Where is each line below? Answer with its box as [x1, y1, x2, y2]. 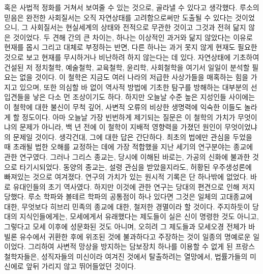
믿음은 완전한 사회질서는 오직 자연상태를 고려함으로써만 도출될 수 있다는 [4, 12, 233, 22]
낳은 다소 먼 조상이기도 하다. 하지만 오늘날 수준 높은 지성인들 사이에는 [33, 92, 255, 102]
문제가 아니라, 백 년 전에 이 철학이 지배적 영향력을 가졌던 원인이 [19, 121, 222, 132]
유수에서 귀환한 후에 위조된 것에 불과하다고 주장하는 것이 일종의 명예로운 [19, 231, 251, 241]
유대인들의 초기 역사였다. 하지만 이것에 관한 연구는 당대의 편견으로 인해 [13, 181, 240, 192]
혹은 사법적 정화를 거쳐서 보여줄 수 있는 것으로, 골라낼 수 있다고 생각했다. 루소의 [4, 2, 259, 12]
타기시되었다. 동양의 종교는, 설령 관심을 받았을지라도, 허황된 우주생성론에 [19, 161, 252, 172]
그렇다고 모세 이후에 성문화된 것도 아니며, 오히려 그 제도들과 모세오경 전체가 [4, 221, 246, 232]
